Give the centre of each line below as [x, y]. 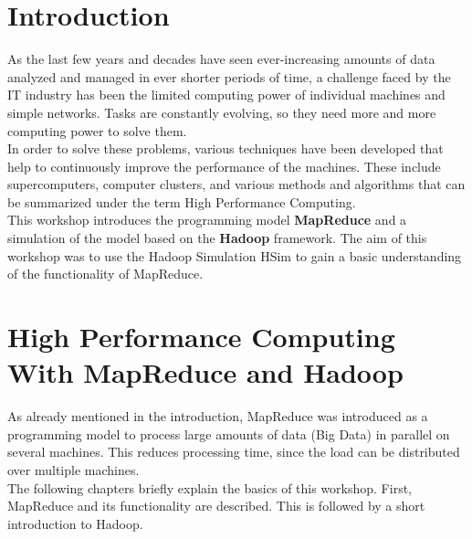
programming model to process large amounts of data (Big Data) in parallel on [229, 433]
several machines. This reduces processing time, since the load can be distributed [234, 452]
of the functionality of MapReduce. [105, 274]
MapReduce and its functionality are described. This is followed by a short [216, 506]
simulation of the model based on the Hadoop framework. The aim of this [217, 238]
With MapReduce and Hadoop [205, 372]
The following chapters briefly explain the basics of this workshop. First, [210, 487]
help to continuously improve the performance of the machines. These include [224, 166]
